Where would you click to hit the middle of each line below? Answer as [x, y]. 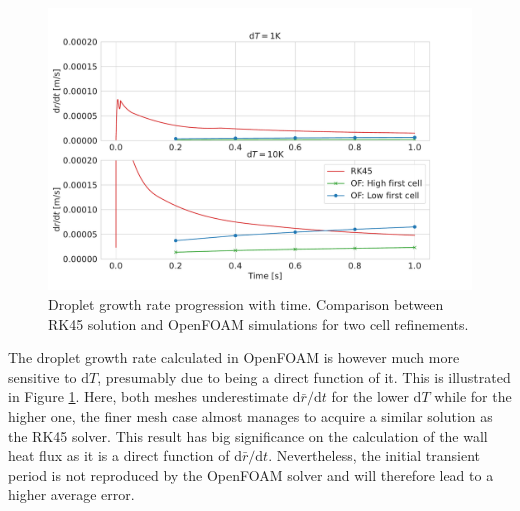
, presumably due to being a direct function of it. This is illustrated [304, 376]
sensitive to [42, 376]
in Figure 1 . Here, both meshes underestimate [148, 396]
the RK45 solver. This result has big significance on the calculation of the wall [248, 435]
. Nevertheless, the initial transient [374, 455]
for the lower [370, 396]
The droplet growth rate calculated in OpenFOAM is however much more [234, 357]
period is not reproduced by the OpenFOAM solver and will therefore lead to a [251, 474]
